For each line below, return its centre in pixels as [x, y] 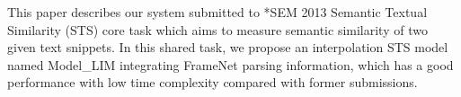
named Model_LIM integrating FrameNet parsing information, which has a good [230, 64]
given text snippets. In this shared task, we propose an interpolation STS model [228, 47]
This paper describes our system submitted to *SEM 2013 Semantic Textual [217, 12]
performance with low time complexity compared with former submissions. [213, 82]
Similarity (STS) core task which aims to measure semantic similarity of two [217, 29]
